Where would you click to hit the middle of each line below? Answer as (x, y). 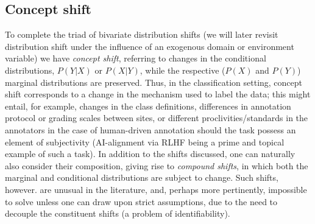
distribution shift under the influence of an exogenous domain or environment (150, 46)
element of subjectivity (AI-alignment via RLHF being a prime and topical (145, 142)
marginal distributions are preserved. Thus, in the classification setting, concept (154, 82)
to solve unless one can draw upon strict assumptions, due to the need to (141, 201)
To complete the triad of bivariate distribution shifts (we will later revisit (142, 34)
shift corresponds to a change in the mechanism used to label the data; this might (158, 94)
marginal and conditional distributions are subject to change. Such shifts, (142, 177)
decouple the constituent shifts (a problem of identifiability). (118, 213)
